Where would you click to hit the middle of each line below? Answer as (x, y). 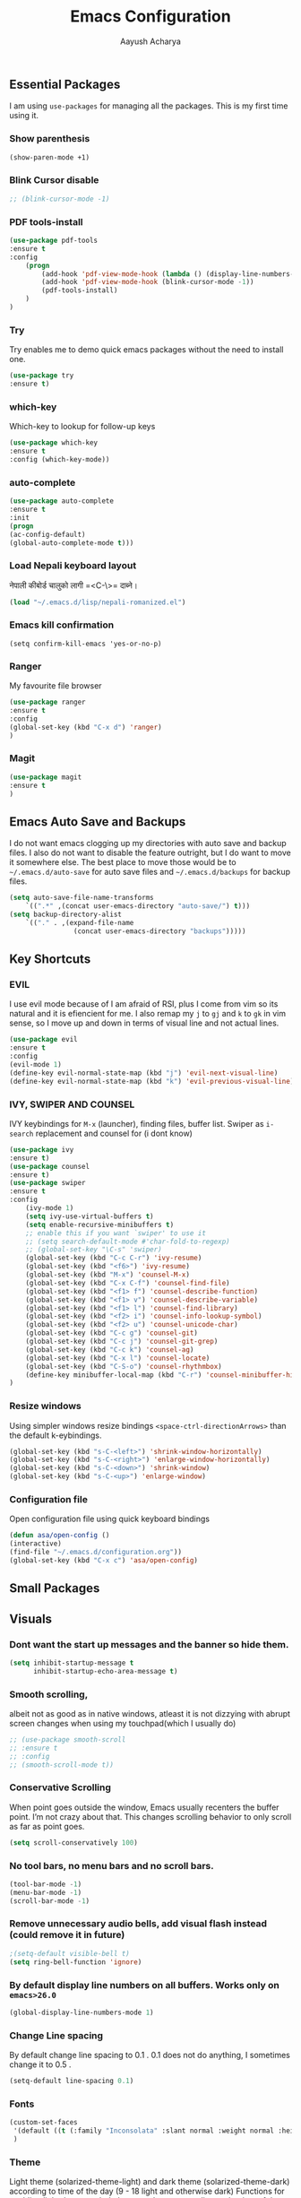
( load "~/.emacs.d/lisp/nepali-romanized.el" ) (98, 602)
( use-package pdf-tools (54, 240)
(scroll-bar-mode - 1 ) (50, 1901)
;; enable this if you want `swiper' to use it (116, 1233)
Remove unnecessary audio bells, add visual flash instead (138, 1924)
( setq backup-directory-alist (66, 915)
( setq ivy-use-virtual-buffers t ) (90, 1216)
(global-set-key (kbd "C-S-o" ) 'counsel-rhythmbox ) (124, 1366)
